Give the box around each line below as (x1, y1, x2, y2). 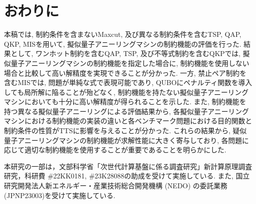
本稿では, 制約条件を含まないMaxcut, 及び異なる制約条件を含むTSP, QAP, (4, 29, 242, 39)
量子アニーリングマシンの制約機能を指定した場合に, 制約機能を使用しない (10, 58, 250, 68)
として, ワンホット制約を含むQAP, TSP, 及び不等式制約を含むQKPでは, (10, 48, 241, 58)
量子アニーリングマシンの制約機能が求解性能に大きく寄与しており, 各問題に (4, 135, 249, 145)
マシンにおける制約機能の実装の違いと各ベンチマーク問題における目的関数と (4, 116, 252, 126)
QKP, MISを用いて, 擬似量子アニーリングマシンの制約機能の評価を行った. (4, 38, 242, 49)
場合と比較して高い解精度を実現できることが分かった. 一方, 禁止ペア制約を (4, 67, 247, 78)
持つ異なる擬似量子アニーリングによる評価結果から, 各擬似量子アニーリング (4, 106, 249, 116)
